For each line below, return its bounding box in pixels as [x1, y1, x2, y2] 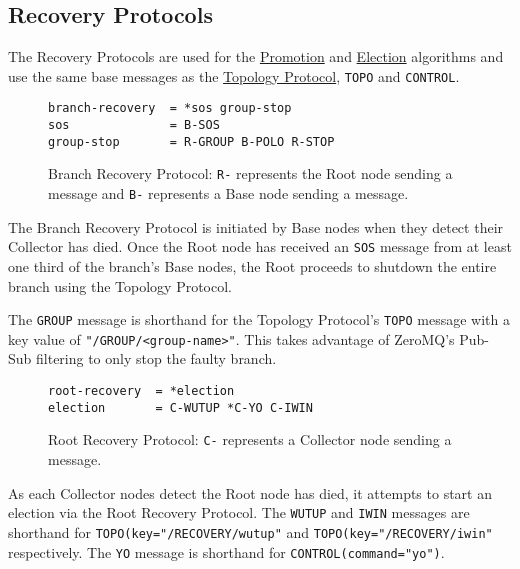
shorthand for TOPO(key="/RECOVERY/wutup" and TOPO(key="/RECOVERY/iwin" [8, 521, 493, 542]
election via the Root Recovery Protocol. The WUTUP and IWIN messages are [8, 502, 470, 523]
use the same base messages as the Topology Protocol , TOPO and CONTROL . [8, 65, 460, 86]
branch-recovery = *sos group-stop [48, 101, 292, 116]
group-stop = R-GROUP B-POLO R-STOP [48, 134, 335, 149]
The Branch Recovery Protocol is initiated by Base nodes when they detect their [8, 216, 504, 237]
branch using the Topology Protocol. [8, 275, 232, 296]
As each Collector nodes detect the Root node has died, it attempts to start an [8, 482, 492, 503]
